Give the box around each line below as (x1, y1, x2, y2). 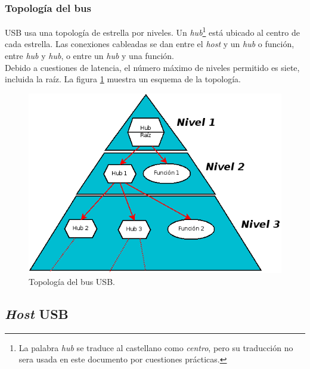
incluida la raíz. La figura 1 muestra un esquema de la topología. (5, 73, 241, 85)
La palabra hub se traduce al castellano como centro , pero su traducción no (18, 341, 293, 354)
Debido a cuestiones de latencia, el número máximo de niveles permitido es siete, (5, 61, 300, 73)
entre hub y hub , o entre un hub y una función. (5, 49, 174, 62)
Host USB (5, 304, 69, 323)
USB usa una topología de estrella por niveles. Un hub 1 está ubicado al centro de (5, 24, 300, 38)
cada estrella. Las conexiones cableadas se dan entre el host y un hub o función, (5, 38, 294, 50)
